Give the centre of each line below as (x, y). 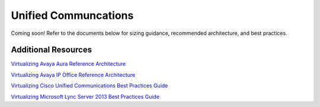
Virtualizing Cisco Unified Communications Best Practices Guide (89, 86)
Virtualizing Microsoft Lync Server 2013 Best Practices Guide (85, 96)
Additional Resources (51, 50)
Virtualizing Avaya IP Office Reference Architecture (73, 74)
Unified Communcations (72, 15)
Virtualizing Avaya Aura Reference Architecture (68, 64)
